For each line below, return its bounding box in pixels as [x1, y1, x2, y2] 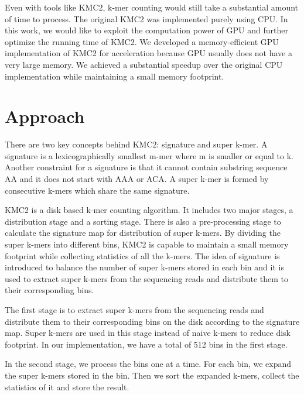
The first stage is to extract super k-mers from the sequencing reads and [5, 304, 264, 315]
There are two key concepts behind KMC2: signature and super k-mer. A [5, 138, 268, 150]
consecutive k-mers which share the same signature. [5, 184, 190, 196]
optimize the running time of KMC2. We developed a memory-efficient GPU [5, 35, 279, 47]
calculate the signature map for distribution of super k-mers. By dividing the [5, 226, 281, 239]
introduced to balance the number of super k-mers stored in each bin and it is [5, 261, 284, 273]
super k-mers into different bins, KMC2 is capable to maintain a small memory [5, 238, 289, 250]
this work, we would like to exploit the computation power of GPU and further [5, 24, 288, 36]
